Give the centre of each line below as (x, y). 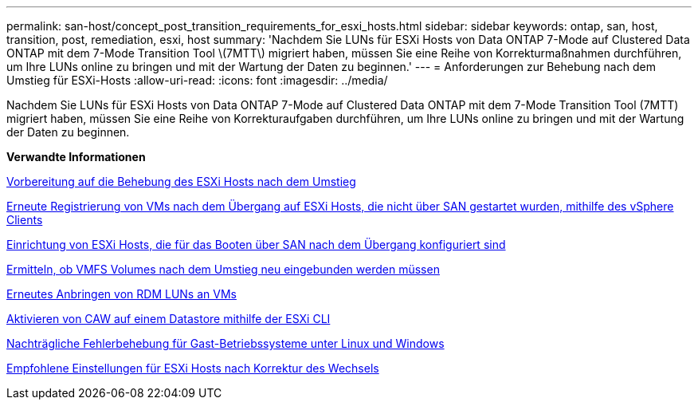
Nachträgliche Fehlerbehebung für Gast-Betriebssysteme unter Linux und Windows (225, 343)
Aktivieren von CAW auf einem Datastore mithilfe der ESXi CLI (169, 319)
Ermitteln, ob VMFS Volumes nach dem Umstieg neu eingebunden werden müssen (223, 269)
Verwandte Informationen (76, 157)
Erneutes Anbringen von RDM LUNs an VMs (122, 294)
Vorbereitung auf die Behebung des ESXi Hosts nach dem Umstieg (181, 181)
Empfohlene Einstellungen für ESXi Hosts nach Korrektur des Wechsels (193, 368)
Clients (25, 220)
